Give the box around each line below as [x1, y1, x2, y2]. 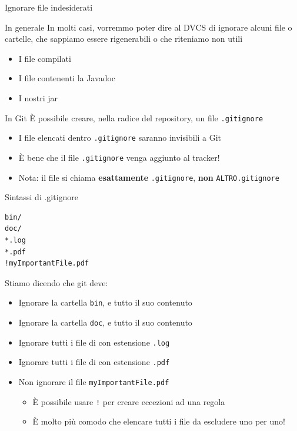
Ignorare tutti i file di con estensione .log [18, 336, 170, 348]
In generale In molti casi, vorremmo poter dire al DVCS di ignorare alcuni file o [5, 21, 292, 33]
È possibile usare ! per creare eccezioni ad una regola [32, 395, 225, 407]
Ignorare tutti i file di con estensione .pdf [18, 356, 170, 368]
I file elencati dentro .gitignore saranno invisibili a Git [18, 131, 221, 144]
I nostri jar [18, 91, 58, 104]
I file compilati [18, 52, 71, 64]
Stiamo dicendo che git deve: [5, 276, 108, 289]
